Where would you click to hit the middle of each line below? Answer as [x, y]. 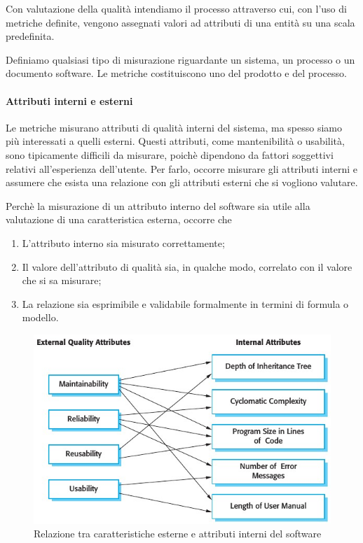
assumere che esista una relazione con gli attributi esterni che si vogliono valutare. [182, 182]
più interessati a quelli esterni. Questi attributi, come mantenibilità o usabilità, [175, 141]
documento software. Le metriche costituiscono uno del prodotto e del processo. [176, 73]
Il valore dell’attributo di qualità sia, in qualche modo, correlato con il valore [187, 266]
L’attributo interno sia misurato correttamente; [123, 242]
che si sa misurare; [62, 280]
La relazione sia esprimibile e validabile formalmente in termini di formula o [185, 303]
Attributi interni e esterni [69, 100]
